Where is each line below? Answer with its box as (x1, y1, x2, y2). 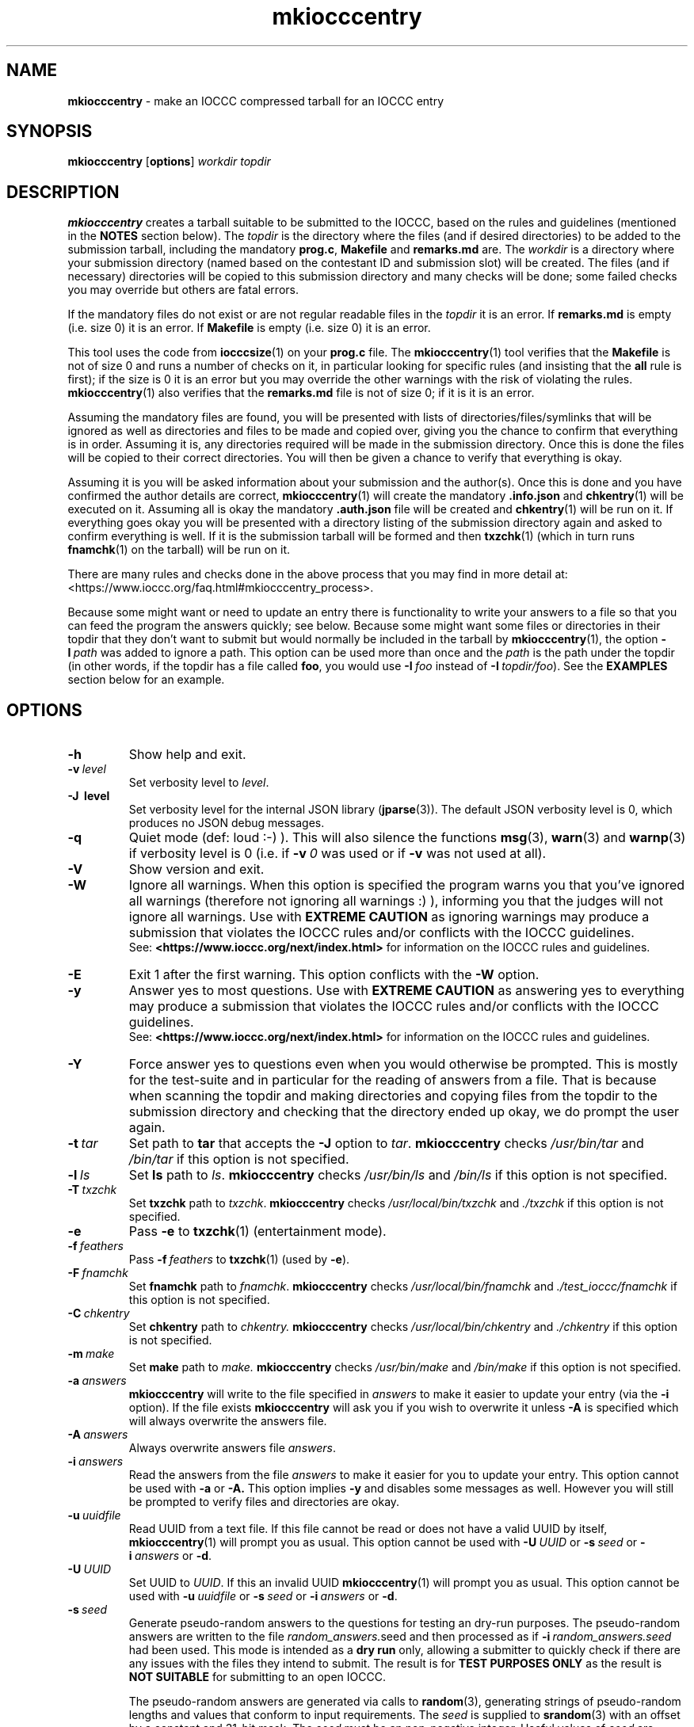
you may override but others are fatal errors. (67, 283, 299, 297)
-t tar (67, 1135, 98, 1152)
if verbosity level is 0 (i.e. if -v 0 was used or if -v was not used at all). (128, 845, 547, 862)
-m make (67, 1347, 115, 1361)
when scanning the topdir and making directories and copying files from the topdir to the (128, 1088, 658, 1104)
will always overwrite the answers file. (128, 1414, 327, 1428)
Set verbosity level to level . (128, 776, 269, 790)
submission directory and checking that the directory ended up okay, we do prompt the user (128, 1104, 680, 1120)
